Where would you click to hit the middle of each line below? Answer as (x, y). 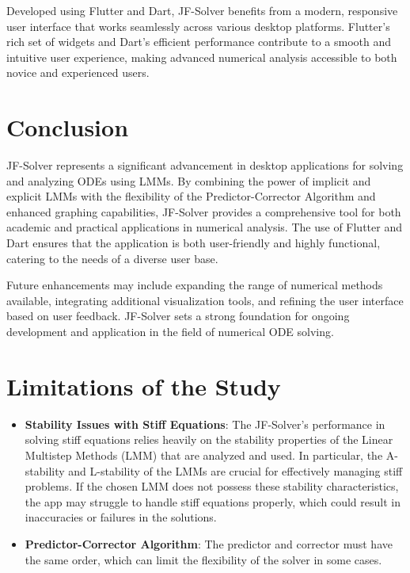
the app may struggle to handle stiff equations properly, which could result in (213, 501)
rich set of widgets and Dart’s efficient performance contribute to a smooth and (199, 42)
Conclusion (68, 127)
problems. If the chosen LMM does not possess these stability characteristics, (212, 486)
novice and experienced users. (78, 73)
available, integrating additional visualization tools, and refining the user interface (205, 300)
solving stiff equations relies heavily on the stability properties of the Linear (209, 439)
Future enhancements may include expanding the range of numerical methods (195, 285)
